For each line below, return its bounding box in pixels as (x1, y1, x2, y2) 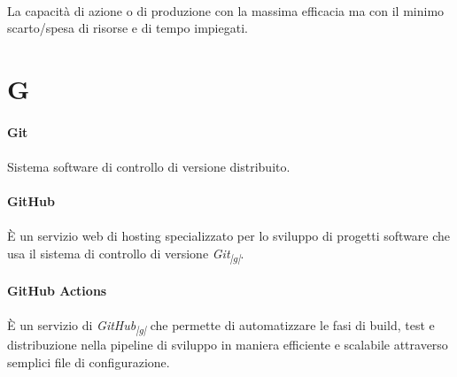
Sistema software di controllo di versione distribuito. (7, 157, 290, 175)
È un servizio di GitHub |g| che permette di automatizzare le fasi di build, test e (7, 315, 435, 336)
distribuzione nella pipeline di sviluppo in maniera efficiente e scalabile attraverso (7, 335, 448, 353)
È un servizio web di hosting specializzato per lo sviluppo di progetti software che (7, 227, 451, 245)
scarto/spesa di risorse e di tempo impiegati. (7, 19, 248, 37)
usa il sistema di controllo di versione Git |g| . (7, 243, 244, 265)
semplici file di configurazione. (7, 352, 170, 371)
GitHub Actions (7, 281, 107, 299)
